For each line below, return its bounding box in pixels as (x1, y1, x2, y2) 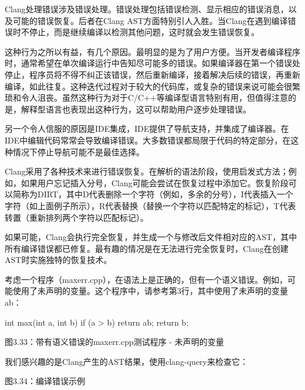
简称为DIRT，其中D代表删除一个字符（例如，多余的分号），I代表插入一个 (12, 188, 293, 200)
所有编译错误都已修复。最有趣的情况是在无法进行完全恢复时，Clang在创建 (5, 242, 289, 254)
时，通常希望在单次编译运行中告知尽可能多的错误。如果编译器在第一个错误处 (5, 57, 300, 69)
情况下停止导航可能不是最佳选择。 (12, 145, 144, 158)
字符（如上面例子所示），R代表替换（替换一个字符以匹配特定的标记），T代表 (5, 199, 296, 211)
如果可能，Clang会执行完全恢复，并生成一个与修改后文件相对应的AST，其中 (5, 231, 297, 243)
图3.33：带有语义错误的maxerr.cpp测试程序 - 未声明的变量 (5, 336, 224, 348)
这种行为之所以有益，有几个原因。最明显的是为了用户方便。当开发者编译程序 (5, 45, 300, 57)
